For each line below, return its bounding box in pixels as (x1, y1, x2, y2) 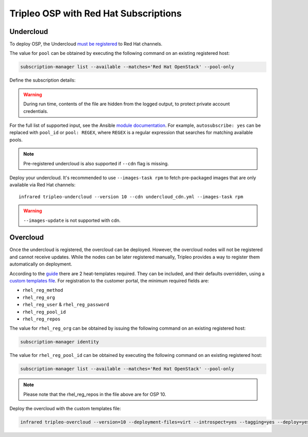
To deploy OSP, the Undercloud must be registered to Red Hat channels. (9, 41, 163, 47)
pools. (9, 137, 23, 143)
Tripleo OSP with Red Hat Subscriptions (9, 8, 182, 19)
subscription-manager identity (20, 339, 100, 345)
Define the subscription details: (9, 77, 76, 83)
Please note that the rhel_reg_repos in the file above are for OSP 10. (23, 391, 166, 397)
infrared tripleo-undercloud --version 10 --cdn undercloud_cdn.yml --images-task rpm (18, 194, 243, 200)
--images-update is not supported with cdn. (23, 217, 121, 223)
